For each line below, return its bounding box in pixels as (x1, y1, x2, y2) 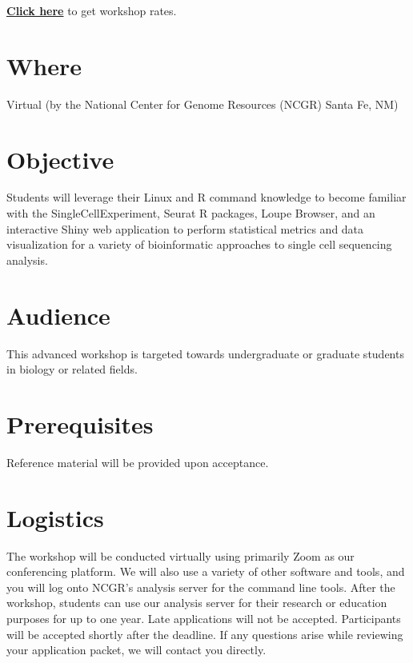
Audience (6, 298, 110, 331)
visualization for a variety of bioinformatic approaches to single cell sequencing (6, 236, 392, 253)
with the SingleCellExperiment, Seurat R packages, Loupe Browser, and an (6, 205, 375, 222)
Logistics (6, 501, 104, 533)
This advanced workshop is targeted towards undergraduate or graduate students (6, 345, 404, 361)
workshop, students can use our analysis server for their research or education (6, 594, 387, 611)
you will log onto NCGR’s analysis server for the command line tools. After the (6, 578, 395, 595)
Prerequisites (6, 407, 154, 440)
